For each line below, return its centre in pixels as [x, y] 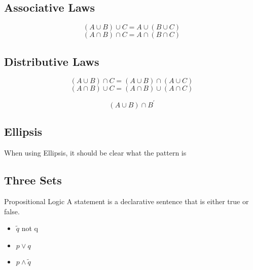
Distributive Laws [52, 61]
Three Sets [33, 180]
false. [12, 211]
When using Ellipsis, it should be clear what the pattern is [95, 153]
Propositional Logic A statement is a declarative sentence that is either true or [126, 201]
